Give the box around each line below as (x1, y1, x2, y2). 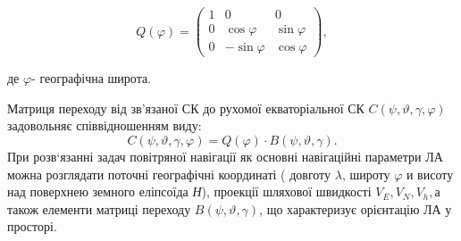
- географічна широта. (31, 69, 152, 87)
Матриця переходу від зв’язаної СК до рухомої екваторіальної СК (7, 98, 365, 117)
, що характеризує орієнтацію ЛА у (259, 199, 452, 218)
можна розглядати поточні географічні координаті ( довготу (7, 164, 331, 183)
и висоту (406, 164, 454, 183)
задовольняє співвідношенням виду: (7, 116, 202, 135)
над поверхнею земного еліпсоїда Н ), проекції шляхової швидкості (7, 182, 372, 201)
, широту (341, 164, 390, 183)
